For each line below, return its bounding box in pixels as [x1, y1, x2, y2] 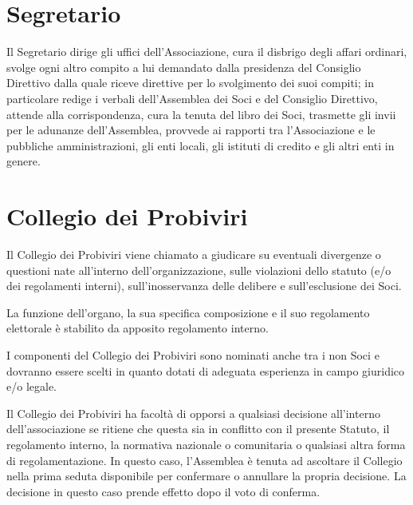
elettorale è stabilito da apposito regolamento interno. [6, 320, 269, 336]
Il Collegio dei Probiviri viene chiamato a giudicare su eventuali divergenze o [6, 246, 381, 262]
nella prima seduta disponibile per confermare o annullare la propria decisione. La [6, 467, 407, 484]
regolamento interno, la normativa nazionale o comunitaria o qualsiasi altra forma [6, 435, 406, 452]
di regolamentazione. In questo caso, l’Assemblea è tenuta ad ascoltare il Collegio [6, 451, 403, 468]
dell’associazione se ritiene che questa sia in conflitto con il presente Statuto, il [6, 420, 390, 437]
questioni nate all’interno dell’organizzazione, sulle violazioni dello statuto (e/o [6, 261, 391, 278]
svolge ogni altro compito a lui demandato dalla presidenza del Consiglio [6, 58, 361, 75]
